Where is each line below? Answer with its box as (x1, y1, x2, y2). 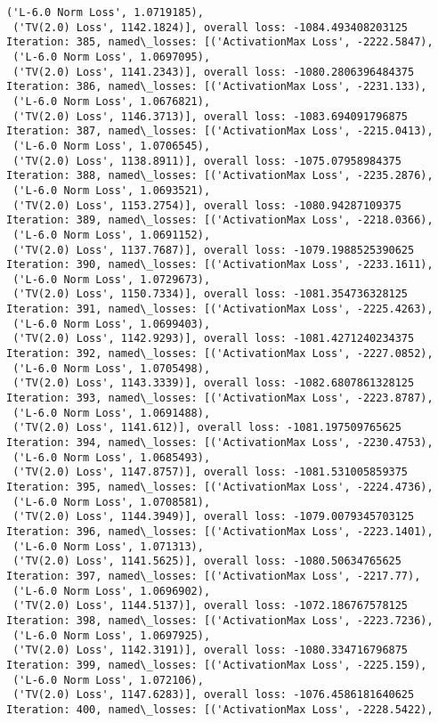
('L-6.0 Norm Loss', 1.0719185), (6, 6, 204, 19)
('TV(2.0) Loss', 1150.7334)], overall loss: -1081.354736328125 (12, 288, 409, 301)
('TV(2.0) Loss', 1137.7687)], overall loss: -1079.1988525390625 (12, 243, 415, 256)
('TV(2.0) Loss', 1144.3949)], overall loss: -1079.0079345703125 (12, 510, 415, 524)
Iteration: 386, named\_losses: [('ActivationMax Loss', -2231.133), (6, 80, 427, 93)
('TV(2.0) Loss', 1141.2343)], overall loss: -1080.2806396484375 (12, 65, 415, 78)
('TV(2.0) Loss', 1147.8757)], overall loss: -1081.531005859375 (12, 466, 409, 479)
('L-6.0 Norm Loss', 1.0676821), (12, 94, 211, 108)
